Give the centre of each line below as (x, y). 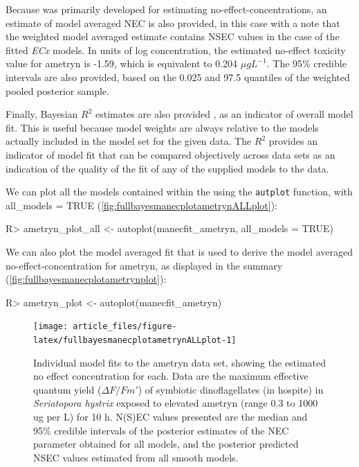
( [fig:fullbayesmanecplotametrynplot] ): (86, 279)
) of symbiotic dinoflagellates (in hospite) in (231, 389)
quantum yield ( (67, 389)
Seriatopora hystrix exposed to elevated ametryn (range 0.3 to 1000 (176, 403)
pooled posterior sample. (57, 90)
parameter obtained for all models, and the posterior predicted (166, 444)
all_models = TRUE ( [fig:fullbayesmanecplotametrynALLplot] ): (142, 205)
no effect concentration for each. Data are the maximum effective (171, 376)
